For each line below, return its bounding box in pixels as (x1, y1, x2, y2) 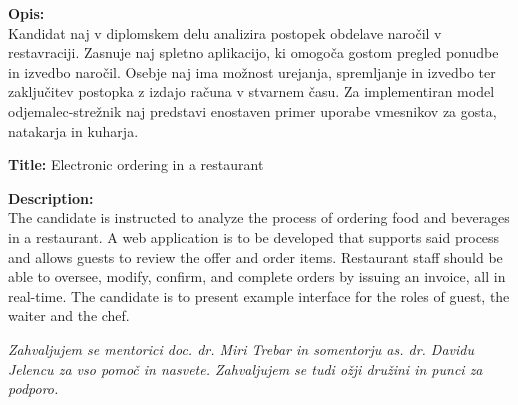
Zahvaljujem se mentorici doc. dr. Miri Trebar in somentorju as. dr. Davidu (8, 338, 475, 359)
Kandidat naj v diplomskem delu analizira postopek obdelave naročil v (8, 22, 442, 43)
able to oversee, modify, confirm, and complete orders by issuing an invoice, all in (8, 266, 506, 287)
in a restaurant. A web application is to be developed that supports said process (8, 226, 500, 247)
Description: (8, 187, 94, 208)
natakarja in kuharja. (8, 120, 139, 141)
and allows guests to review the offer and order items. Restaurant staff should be (8, 246, 503, 267)
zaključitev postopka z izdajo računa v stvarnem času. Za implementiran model (8, 81, 495, 102)
